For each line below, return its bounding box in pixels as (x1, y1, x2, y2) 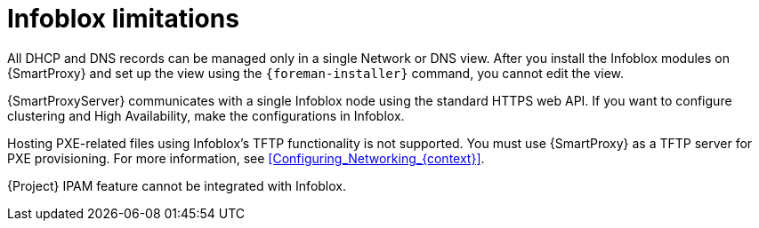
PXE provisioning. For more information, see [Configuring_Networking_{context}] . (7, 150, 485, 166)
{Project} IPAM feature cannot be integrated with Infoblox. (7, 177, 347, 193)
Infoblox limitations (7, 4, 239, 34)
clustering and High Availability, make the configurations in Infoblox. (7, 107, 405, 123)
